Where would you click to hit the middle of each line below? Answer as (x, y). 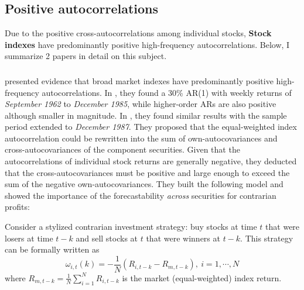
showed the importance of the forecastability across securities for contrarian (141, 195)
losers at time (29, 238)
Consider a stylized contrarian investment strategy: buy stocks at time (131, 227)
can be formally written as (52, 249)
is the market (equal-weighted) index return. (202, 277)
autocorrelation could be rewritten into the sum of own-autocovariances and (141, 138)
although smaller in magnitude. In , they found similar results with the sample (146, 115)
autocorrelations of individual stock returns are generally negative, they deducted (151, 161)
